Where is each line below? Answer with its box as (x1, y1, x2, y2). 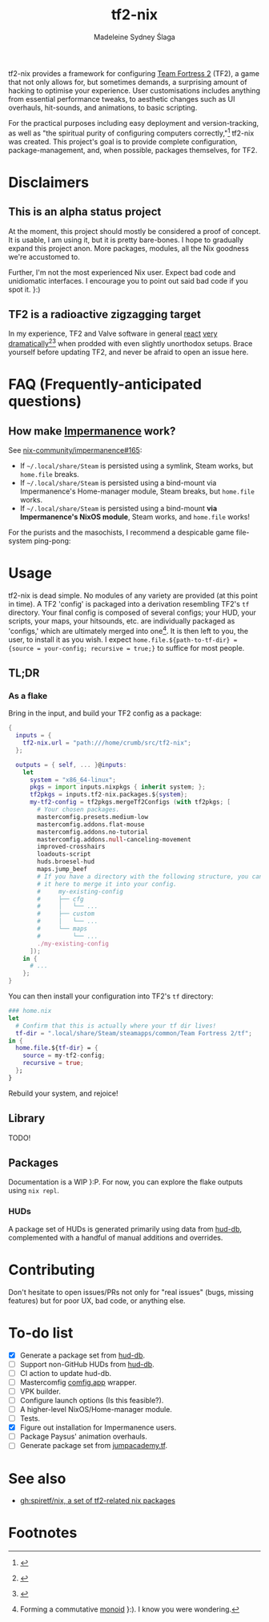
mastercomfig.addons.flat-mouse (37, 820, 146, 829)
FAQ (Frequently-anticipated (8, 375, 203, 393)
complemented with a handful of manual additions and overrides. (8, 1233, 223, 1242)
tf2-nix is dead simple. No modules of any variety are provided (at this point (8, 591, 259, 600)
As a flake (8, 690, 48, 701)
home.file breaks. (19, 470, 80, 479)
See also (8, 1469, 66, 1487)
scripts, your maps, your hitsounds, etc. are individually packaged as (8, 616, 235, 626)
